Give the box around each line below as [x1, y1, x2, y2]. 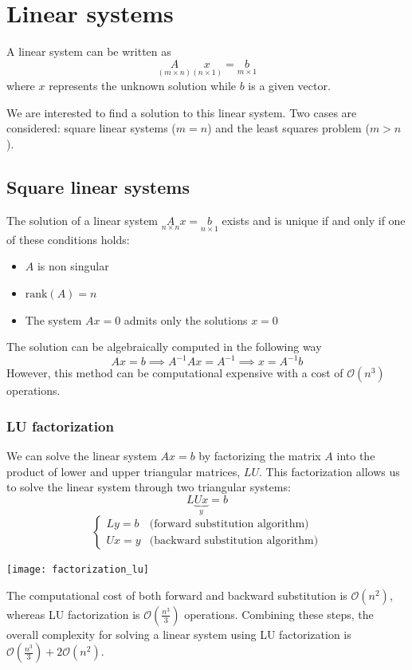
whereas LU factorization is [6, 605, 140, 622]
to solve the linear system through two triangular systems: [6, 479, 291, 495]
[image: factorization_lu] [6, 564, 149, 576]
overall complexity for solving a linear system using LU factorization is [6, 625, 351, 642]
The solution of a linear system [6, 211, 159, 228]
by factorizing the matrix [198, 447, 321, 464]
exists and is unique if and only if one [222, 211, 406, 228]
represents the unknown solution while [49, 77, 236, 93]
